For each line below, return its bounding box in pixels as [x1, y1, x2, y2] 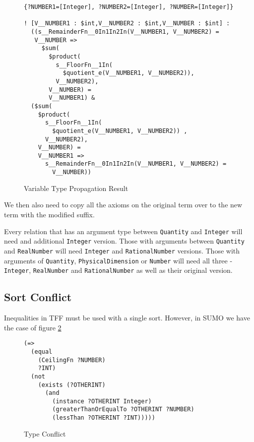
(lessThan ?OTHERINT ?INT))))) [52, 414, 155, 422]
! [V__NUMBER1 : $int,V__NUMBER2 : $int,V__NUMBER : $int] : [24, 20, 230, 27]
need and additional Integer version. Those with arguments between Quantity [4, 236, 245, 246]
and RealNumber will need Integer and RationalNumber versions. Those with [4, 245, 240, 255]
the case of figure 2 [4, 322, 62, 332]
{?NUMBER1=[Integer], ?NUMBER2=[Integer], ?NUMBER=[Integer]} [24, 3, 234, 10]
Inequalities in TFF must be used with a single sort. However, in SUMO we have [4, 313, 250, 323]
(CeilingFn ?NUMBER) [38, 356, 106, 364]
